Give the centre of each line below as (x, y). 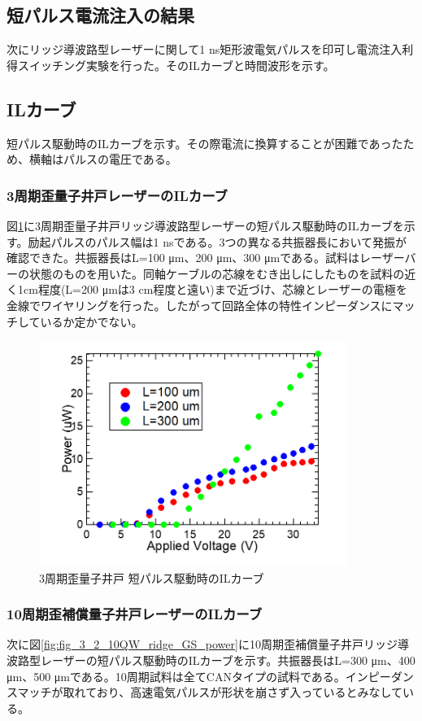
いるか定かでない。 (91, 321)
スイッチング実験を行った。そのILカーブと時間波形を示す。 (176, 65)
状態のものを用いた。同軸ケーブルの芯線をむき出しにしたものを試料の (217, 273)
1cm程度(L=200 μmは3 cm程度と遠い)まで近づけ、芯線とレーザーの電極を (212, 289)
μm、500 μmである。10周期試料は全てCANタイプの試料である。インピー (199, 676)
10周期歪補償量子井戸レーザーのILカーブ (135, 614)
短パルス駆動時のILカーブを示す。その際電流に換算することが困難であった (205, 143)
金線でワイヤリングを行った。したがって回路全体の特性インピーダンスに (200, 305)
